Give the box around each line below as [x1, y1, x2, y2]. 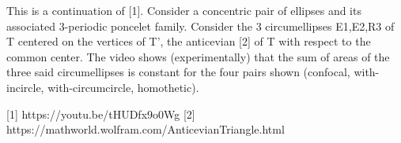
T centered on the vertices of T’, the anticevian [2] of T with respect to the [6, 33, 371, 49]
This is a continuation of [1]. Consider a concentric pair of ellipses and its [6, 2, 361, 18]
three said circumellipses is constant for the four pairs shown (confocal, [6, 64, 350, 80]
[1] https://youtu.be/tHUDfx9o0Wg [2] [6, 105, 195, 122]
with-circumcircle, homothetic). [47, 79, 199, 95]
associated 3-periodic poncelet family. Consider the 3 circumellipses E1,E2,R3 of [6, 17, 395, 34]
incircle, [6, 79, 44, 95]
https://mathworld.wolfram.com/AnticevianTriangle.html [6, 121, 285, 137]
